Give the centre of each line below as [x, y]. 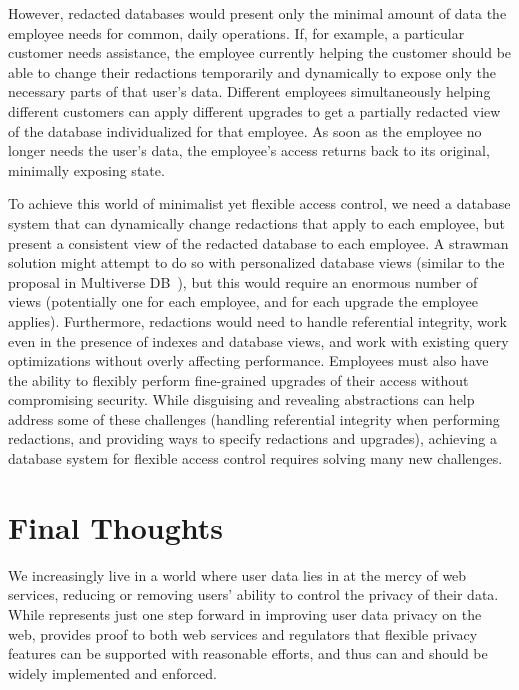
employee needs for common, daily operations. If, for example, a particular [236, 32]
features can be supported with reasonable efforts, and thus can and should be [248, 653]
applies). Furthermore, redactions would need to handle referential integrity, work [257, 320]
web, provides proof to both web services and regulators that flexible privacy [243, 633]
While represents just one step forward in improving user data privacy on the [245, 613]
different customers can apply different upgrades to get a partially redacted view [254, 110]
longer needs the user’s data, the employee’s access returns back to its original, [249, 150]
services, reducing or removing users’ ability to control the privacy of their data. [253, 594]
